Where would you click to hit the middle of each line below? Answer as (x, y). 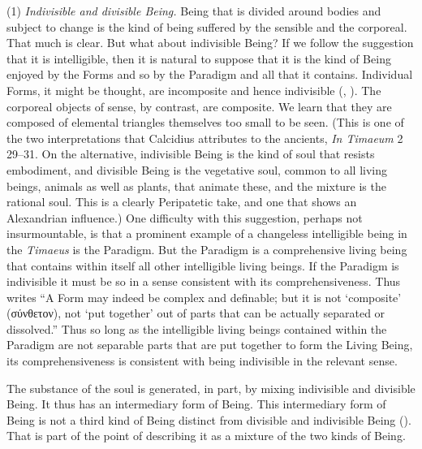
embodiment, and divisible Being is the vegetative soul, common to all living (197, 169)
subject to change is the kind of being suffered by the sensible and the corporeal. (207, 26)
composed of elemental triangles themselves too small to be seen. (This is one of (205, 122)
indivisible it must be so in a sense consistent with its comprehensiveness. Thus (204, 281)
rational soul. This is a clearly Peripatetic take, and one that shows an (182, 202)
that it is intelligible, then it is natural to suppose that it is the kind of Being (199, 58)
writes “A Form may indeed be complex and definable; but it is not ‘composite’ (204, 297)
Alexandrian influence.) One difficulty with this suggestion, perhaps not (185, 217)
